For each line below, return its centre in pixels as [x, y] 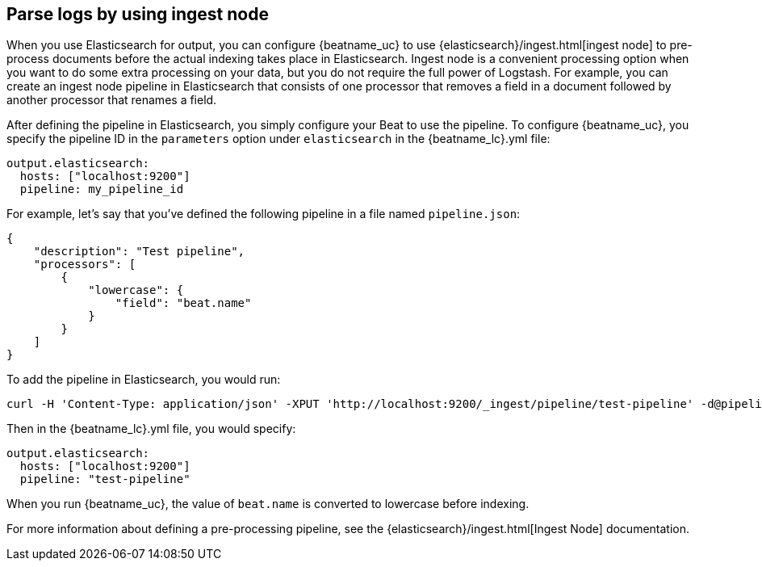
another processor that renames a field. [112, 100]
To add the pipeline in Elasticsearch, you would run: [144, 380]
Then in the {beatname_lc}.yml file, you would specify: [151, 429]
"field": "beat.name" [183, 303]
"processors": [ [85, 265]
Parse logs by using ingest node [138, 14]
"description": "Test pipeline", [139, 252]
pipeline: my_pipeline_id [102, 189]
